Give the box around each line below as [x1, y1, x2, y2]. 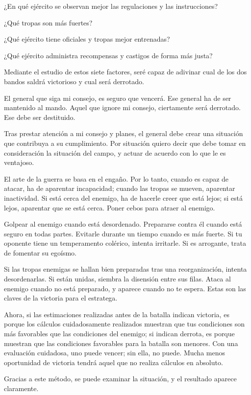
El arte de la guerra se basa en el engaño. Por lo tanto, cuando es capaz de [4, 173, 229, 184]
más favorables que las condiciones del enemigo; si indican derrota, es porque [4, 328, 235, 339]
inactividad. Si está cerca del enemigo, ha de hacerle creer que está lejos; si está [4, 192, 243, 203]
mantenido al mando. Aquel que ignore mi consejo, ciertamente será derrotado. [4, 102, 241, 113]
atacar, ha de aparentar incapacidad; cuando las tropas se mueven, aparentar [4, 183, 235, 193]
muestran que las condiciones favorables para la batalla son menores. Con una [4, 338, 238, 348]
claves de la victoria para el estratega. [4, 293, 118, 303]
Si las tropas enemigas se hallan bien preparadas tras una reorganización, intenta [4, 264, 247, 274]
